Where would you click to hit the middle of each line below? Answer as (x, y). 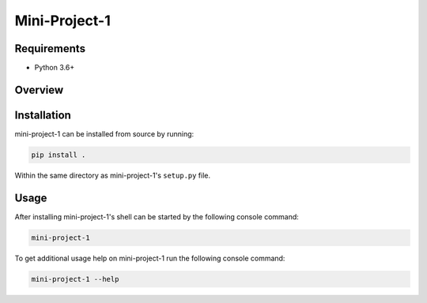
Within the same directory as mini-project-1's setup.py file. (113, 175)
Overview (39, 90)
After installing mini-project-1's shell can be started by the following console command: (157, 216)
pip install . (59, 155)
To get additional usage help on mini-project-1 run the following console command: (150, 258)
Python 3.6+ (55, 68)
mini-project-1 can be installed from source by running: (104, 133)
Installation (43, 115)
